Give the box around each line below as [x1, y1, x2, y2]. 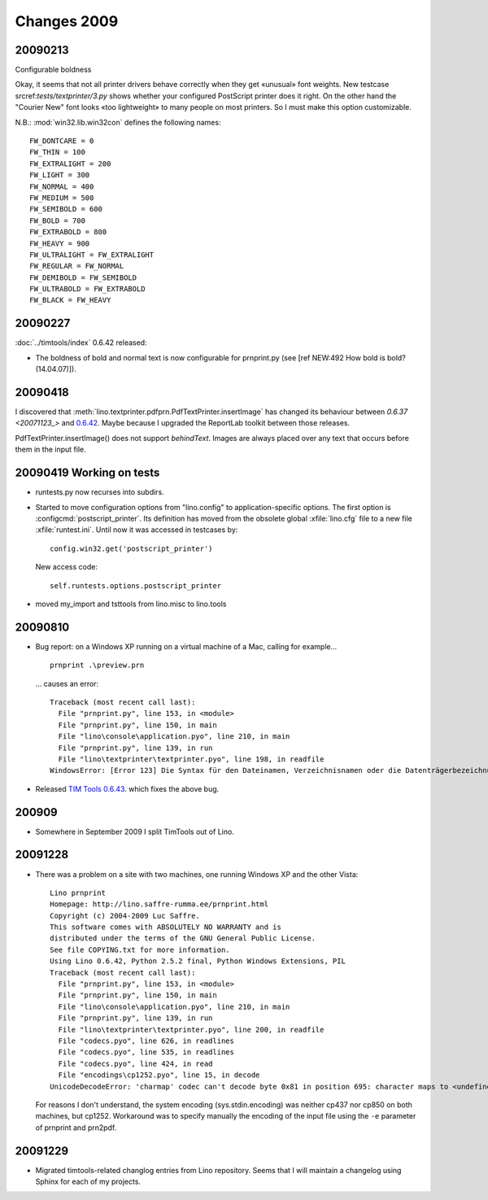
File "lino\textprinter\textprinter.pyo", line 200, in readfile [58, 1025, 325, 1034]
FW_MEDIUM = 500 [29, 193, 94, 203]
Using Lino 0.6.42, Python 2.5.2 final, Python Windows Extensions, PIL [50, 957, 346, 966]
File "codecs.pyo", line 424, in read [58, 1058, 213, 1068]
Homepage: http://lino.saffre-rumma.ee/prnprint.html [50, 900, 268, 909]
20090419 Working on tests [15, 466, 160, 480]
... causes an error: [35, 679, 99, 688]
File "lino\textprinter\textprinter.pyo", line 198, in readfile [58, 754, 325, 764]
